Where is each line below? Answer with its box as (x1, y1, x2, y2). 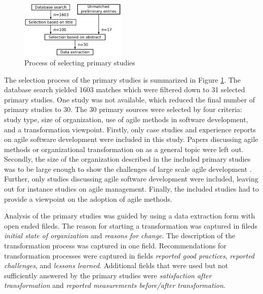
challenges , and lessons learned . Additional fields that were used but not (4, 260, 229, 271)
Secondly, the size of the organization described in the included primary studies (4, 154, 251, 164)
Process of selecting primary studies (24, 57, 135, 67)
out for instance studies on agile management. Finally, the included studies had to (4, 183, 259, 194)
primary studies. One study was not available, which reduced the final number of (4, 94, 255, 104)
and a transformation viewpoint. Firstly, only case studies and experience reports (4, 124, 256, 134)
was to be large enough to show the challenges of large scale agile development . (4, 163, 252, 174)
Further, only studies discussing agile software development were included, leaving (4, 173, 258, 184)
